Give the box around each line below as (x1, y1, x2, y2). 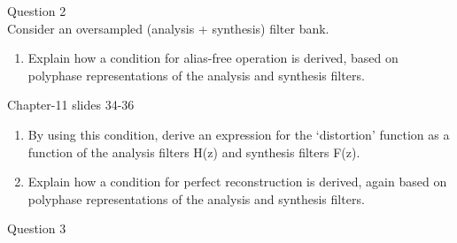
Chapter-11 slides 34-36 (7, 95, 135, 114)
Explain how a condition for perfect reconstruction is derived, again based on (27, 172, 447, 191)
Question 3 (7, 219, 66, 238)
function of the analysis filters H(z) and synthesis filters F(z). (27, 142, 360, 161)
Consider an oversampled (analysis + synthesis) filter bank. (7, 19, 329, 37)
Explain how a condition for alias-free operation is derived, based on (27, 49, 399, 67)
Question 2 (7, 2, 66, 19)
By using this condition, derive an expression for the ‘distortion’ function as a (27, 125, 450, 143)
